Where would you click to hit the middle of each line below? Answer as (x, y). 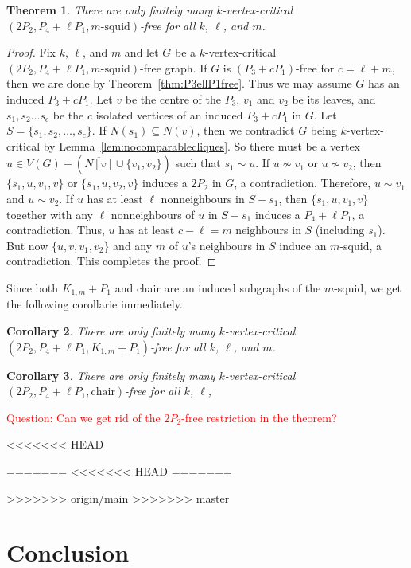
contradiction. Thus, (56, 230)
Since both (32, 287)
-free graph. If (174, 67)
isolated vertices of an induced (169, 114)
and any (133, 245)
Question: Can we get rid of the (83, 417)
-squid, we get (368, 287)
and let (142, 52)
